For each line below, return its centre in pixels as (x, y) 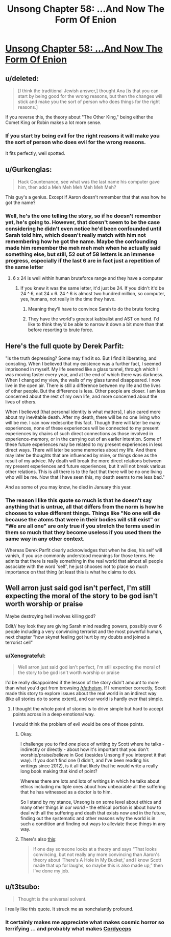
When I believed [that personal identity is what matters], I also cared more (83, 412)
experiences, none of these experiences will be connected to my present (82, 428)
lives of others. (21, 402)
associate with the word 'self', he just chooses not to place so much (77, 566)
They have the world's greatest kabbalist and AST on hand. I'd (93, 319)
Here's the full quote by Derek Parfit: (65, 346)
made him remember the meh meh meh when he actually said (83, 248)
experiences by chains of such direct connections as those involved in (79, 434)
